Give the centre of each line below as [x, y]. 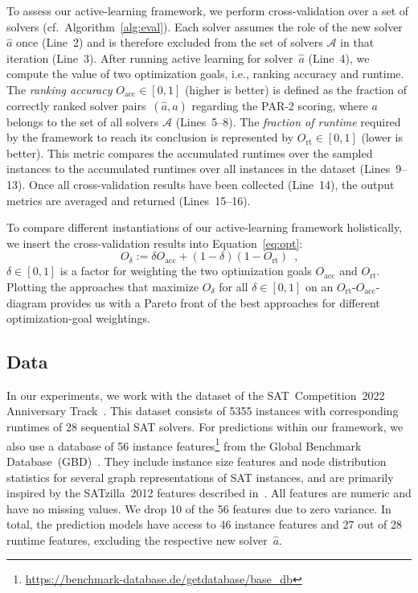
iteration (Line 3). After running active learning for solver [150, 58]
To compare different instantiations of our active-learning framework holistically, [205, 227]
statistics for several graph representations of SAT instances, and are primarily [200, 477]
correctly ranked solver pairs [76, 105]
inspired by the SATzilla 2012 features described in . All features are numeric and [209, 493]
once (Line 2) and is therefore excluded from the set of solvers [170, 42]
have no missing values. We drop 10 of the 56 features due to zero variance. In [199, 508]
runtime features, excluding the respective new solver [137, 539]
